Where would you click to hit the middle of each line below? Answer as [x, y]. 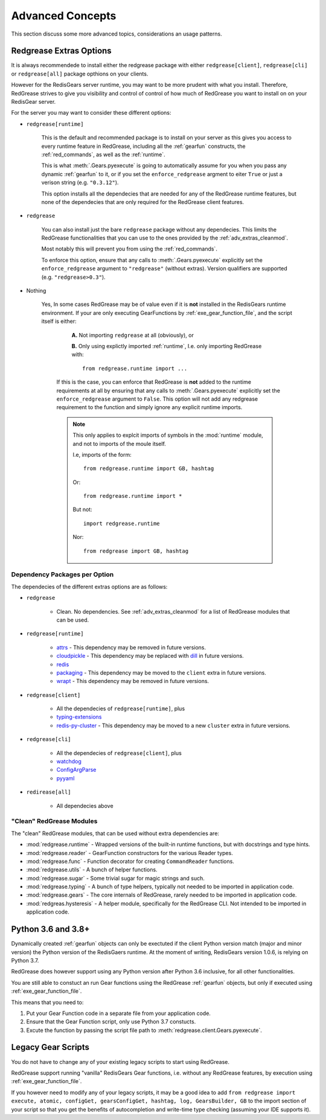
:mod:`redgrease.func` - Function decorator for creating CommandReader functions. [130, 861]
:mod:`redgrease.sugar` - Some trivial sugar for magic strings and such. [116, 878]
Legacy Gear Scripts [50, 1047]
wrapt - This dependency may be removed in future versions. [133, 681]
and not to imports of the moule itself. [119, 444]
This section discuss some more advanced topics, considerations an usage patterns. [117, 34]
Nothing [36, 291]
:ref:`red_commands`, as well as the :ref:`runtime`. [103, 154]
